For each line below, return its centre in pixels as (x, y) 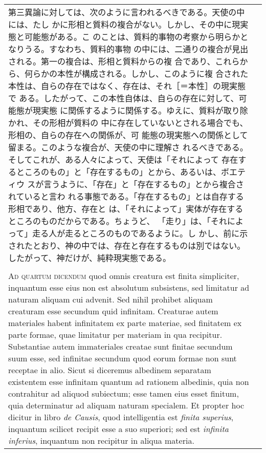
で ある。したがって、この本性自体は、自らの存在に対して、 (124, 98)
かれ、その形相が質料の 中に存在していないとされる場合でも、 (128, 123)
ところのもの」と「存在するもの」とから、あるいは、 (119, 172)
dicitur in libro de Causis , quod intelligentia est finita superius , (121, 417)
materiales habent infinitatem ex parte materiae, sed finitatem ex (125, 323)
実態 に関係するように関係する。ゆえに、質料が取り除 (145, 110)
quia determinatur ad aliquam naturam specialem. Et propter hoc (126, 405)
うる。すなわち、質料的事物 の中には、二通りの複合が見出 (137, 49)
